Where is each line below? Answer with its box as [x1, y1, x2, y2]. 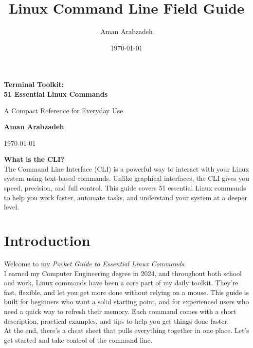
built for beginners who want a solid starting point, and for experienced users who [4, 296, 249, 307]
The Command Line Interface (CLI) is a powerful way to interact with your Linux [4, 163, 250, 174]
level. [4, 202, 19, 212]
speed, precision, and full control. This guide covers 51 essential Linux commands [4, 183, 246, 193]
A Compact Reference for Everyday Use [4, 105, 123, 115]
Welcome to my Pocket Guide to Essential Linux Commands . [4, 258, 186, 268]
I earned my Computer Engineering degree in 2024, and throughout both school [4, 268, 242, 278]
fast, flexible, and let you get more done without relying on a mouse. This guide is [4, 287, 249, 297]
